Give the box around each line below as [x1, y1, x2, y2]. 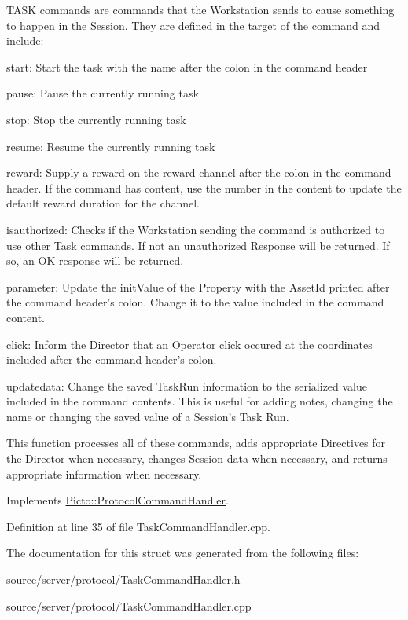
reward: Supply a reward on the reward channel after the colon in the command [6, 164, 391, 181]
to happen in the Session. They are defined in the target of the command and [6, 17, 380, 33]
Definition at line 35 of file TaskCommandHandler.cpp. [6, 518, 270, 534]
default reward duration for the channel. [6, 195, 200, 211]
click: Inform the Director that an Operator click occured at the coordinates [6, 336, 373, 352]
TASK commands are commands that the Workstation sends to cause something [6, 2, 395, 17]
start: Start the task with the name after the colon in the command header [6, 58, 368, 75]
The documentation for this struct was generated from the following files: [6, 545, 359, 561]
